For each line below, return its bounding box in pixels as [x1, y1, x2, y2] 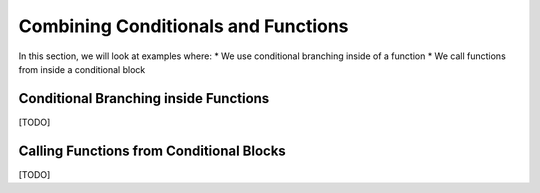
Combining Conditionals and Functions [18, 15, 349, 37]
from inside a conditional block [18, 63, 146, 75]
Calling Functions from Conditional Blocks [18, 142, 287, 159]
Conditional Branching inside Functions [18, 90, 270, 107]
